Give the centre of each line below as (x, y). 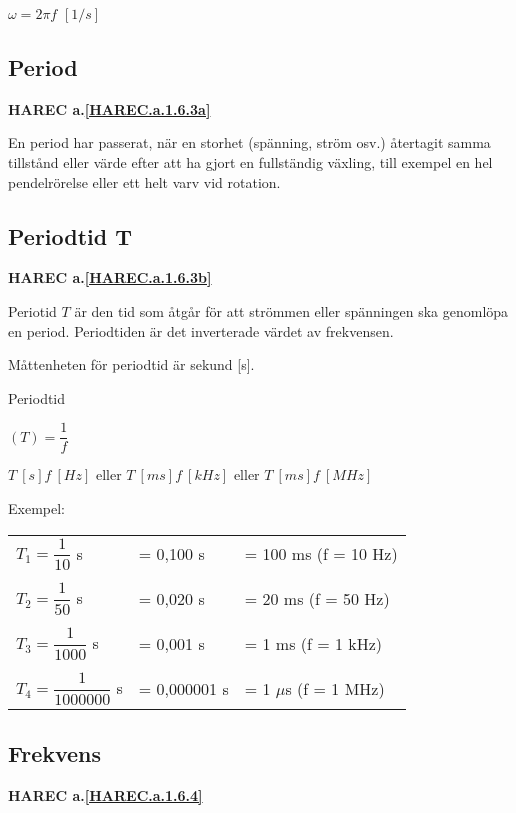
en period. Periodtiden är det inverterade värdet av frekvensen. (201, 330)
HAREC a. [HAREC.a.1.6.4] (105, 794)
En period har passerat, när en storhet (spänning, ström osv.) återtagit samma (249, 142)
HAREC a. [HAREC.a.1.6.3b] (110, 277)
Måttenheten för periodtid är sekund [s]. (131, 364)
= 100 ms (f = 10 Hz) (321, 554)
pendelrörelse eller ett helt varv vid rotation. (144, 181)
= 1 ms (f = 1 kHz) (313, 644)
